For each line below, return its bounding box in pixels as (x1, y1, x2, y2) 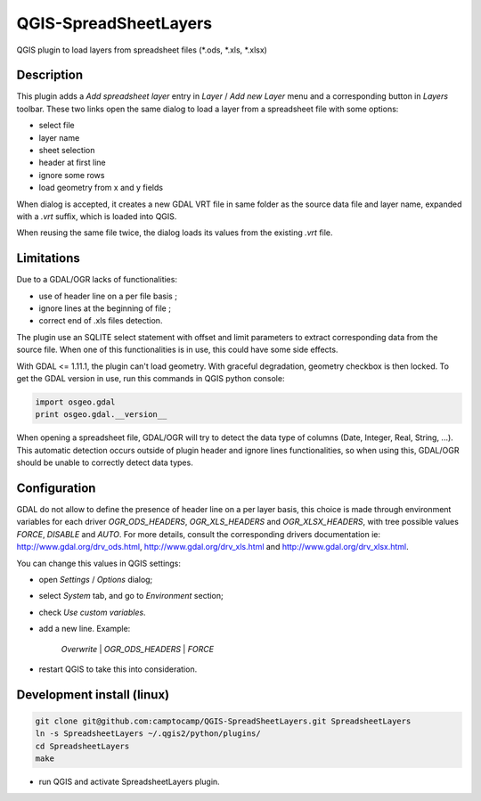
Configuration (16, 480, 96, 495)
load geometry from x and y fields (38, 183, 164, 193)
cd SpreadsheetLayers (35, 740, 130, 751)
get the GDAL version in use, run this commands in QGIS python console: (16, 373, 285, 383)
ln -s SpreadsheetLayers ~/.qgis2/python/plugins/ (35, 729, 262, 739)
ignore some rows (38, 169, 105, 180)
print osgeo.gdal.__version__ (35, 410, 167, 420)
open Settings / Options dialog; (38, 575, 153, 584)
